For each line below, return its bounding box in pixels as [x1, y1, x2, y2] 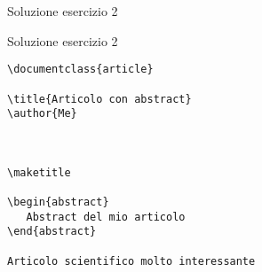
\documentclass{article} [7, 63, 154, 76]
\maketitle [7, 166, 71, 179]
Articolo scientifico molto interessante [7, 254, 256, 268]
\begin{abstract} [7, 196, 109, 209]
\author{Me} [7, 107, 77, 120]
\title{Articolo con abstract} [7, 92, 192, 105]
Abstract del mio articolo [26, 210, 186, 223]
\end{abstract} [7, 225, 97, 238]
